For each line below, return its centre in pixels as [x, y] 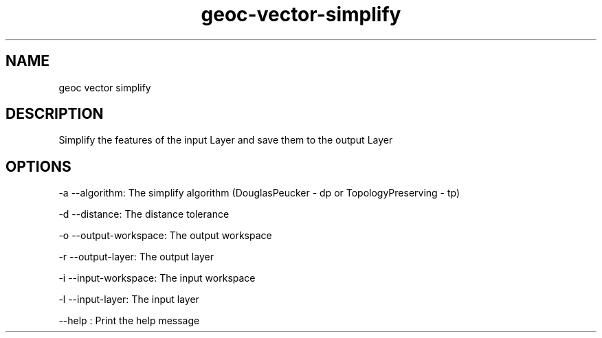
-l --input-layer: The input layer [129, 300]
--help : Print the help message [129, 321]
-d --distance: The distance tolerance [144, 214]
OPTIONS [38, 166]
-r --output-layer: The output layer [136, 257]
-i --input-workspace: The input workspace [157, 278]
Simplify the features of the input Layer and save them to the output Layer [226, 140]
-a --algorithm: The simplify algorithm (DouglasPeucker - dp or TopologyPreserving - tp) [259, 193]
